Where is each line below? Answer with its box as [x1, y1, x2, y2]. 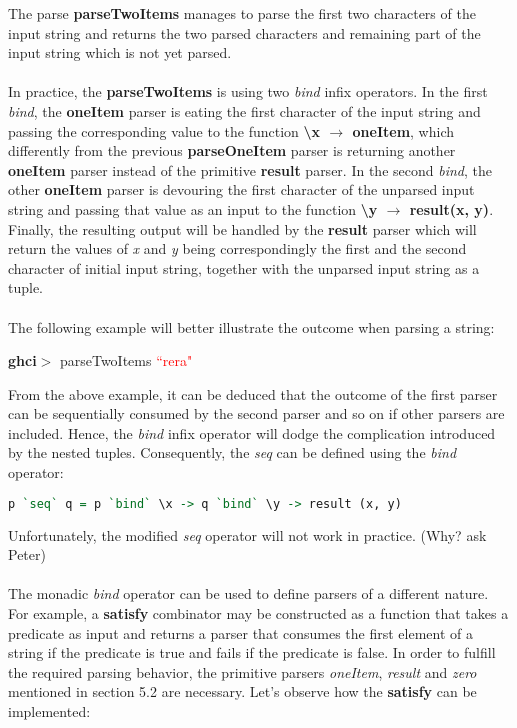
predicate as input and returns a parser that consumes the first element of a [8, 622, 474, 643]
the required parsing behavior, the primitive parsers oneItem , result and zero [8, 661, 477, 682]
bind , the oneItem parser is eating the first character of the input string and [8, 100, 481, 121]
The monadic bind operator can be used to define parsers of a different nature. [8, 583, 489, 604]
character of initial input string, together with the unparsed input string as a [8, 257, 480, 278]
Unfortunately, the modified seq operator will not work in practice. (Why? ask [8, 524, 487, 545]
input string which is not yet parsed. [8, 42, 232, 63]
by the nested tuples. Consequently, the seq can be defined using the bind [8, 442, 457, 463]
